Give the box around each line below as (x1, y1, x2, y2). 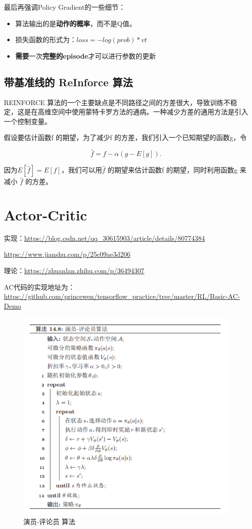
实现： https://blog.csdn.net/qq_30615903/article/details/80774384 (4, 233, 205, 243)
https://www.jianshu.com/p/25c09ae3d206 (4, 249, 131, 259)
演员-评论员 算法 (23, 516, 76, 526)
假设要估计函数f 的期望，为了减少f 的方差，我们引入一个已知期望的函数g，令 (4, 132, 247, 142)
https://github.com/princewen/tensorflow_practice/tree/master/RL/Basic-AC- (4, 291, 240, 301)
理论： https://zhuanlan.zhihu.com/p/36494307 (4, 265, 144, 276)
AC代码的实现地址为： (4, 281, 75, 292)
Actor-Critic (4, 204, 87, 224)
